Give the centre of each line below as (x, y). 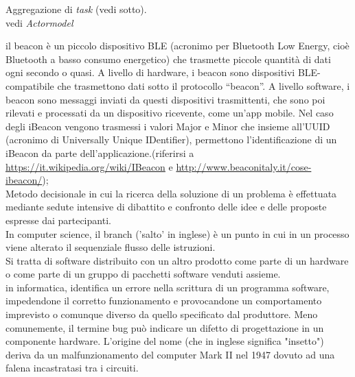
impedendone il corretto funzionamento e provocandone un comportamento (164, 301)
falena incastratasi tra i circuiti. (72, 368)
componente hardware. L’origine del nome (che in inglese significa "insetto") (165, 341)
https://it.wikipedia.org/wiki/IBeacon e (89, 166)
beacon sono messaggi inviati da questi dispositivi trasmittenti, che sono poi (165, 99)
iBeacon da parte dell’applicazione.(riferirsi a (100, 153)
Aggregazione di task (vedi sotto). (76, 9)
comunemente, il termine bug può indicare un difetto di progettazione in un (165, 327)
